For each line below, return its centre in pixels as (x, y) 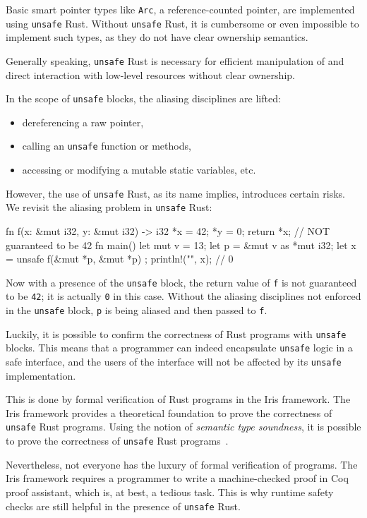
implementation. (41, 375)
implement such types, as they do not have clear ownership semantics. (157, 37)
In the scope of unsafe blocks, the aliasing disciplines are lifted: (143, 98)
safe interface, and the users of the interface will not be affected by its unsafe (174, 362)
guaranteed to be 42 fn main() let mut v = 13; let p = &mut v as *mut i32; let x (181, 245)
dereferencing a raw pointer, (83, 122)
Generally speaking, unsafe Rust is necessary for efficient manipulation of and (175, 60)
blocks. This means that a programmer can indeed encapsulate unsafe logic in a (179, 348)
